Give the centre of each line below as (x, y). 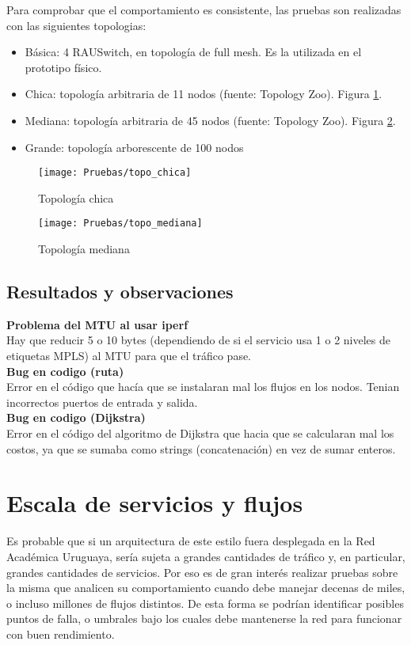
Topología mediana (84, 249)
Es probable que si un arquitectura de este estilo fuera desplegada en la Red (191, 541)
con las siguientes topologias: (76, 25)
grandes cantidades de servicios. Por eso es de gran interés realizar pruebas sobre (202, 572)
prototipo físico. (63, 67)
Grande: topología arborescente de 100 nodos (134, 147)
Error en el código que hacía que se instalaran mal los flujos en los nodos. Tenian (203, 387)
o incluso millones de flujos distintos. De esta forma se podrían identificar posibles (205, 603)
